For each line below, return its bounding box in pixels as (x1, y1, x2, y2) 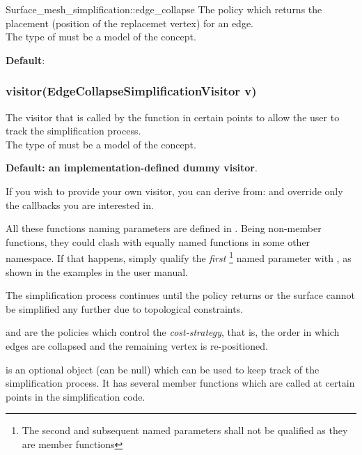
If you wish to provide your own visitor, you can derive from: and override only (6, 183, 343, 198)
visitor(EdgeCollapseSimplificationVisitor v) (6, 82, 257, 100)
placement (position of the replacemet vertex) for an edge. (6, 15, 254, 30)
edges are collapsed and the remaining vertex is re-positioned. (6, 338, 268, 353)
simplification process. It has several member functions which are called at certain (6, 376, 355, 390)
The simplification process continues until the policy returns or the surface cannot (6, 288, 355, 302)
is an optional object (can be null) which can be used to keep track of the (6, 362, 320, 376)
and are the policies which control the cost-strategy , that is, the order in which (6, 325, 340, 339)
